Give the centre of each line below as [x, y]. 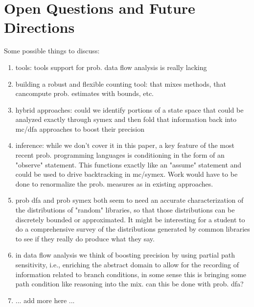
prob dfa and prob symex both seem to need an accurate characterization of [129, 200]
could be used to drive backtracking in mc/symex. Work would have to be [127, 174]
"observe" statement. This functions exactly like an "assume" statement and [128, 164]
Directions [39, 27]
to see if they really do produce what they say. [85, 238]
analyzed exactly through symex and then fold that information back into [126, 119]
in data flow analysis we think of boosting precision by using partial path [125, 255]
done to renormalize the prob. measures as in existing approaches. [114, 183]
